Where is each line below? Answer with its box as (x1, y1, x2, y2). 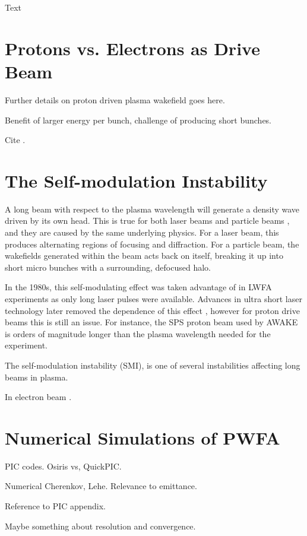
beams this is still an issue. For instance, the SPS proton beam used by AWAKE (5, 316, 298, 328)
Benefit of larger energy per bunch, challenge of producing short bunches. (5, 113, 272, 126)
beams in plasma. (5, 370, 68, 383)
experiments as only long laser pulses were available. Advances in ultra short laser (5, 292, 302, 305)
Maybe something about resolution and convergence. (5, 519, 196, 532)
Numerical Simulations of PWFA (5, 425, 280, 449)
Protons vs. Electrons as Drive (5, 36, 260, 60)
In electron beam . (5, 391, 72, 403)
